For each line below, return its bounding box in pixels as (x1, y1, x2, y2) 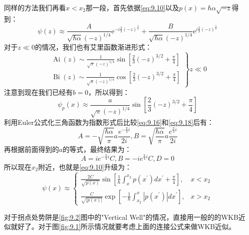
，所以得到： (88, 87, 130, 97)
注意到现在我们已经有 (4, 87, 73, 97)
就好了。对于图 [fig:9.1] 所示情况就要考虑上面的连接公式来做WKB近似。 (10, 221, 236, 232)
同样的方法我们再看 (4, 2, 66, 12)
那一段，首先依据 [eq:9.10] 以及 (85, 2, 179, 12)
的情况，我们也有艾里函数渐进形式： (35, 41, 152, 52)
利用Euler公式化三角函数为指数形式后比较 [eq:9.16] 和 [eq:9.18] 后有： (4, 117, 214, 127)
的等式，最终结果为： (62, 144, 132, 154)
